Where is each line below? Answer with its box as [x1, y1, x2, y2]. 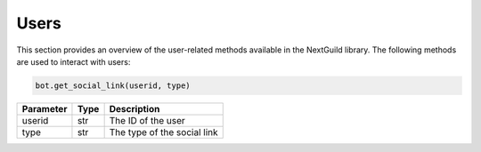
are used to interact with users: [16, 56, 131, 67]
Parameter [21, 102, 68, 115]
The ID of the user [109, 114, 186, 126]
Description [109, 102, 160, 115]
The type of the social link [109, 125, 218, 138]
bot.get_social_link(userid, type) [35, 80, 191, 91]
